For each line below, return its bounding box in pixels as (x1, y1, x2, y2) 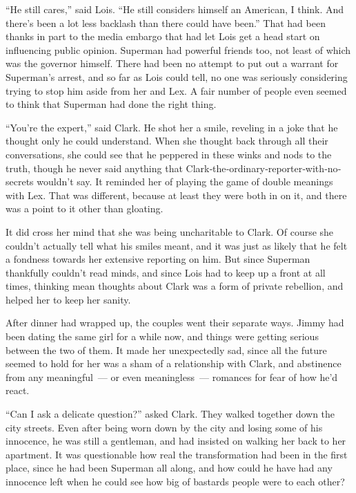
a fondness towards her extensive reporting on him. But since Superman (6, 252, 310, 266)
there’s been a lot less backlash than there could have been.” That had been (6, 15, 326, 30)
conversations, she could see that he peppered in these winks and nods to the (6, 147, 332, 161)
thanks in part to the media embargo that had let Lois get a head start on (6, 29, 320, 44)
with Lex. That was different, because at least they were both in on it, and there (6, 187, 347, 202)
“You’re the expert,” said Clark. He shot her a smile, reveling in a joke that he (6, 120, 338, 134)
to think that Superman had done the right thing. (6, 97, 217, 111)
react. (6, 383, 30, 398)
